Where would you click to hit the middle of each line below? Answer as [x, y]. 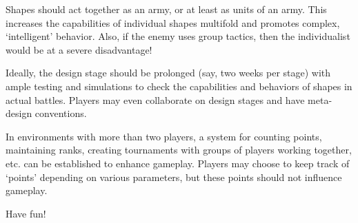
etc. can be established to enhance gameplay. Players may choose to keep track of [178, 163]
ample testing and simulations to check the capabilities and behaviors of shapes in [179, 86]
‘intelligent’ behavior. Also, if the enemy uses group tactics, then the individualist [178, 36]
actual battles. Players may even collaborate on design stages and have [155, 99]
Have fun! [26, 213]
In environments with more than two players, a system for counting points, [164, 136]
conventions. [61, 113]
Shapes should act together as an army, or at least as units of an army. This [166, 9]
